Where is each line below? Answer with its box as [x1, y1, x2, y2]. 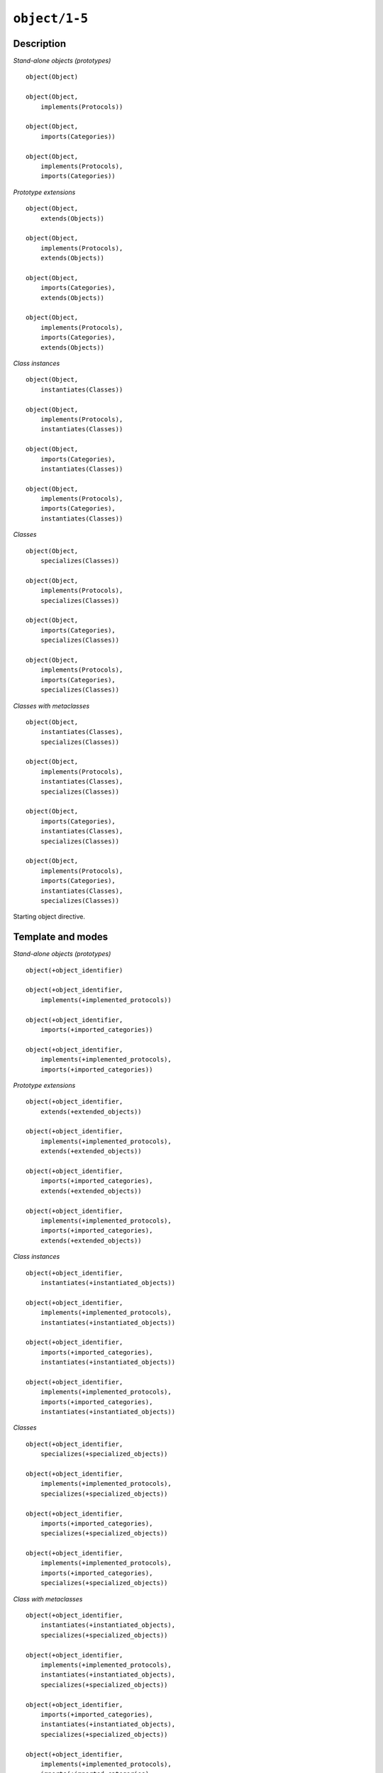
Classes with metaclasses [13, 701, 90, 710]
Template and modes [13, 931, 109, 943]
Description [13, 38, 67, 50]
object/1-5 [13, 11, 89, 26]
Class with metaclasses [13, 1594, 83, 1603]
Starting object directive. [13, 912, 85, 921]
